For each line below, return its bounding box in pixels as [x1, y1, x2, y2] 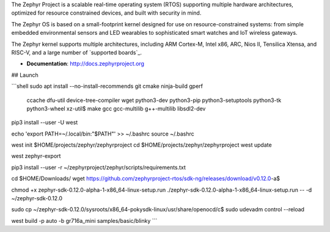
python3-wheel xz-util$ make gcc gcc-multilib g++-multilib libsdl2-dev [26, 104, 206, 112]
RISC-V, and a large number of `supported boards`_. [11, 49, 142, 56]
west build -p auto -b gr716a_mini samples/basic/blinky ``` [11, 217, 158, 224]
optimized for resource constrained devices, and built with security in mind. [11, 9, 202, 16]
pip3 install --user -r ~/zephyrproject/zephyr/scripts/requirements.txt [11, 164, 186, 171]
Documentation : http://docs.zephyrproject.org [26, 60, 145, 67]
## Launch [11, 71, 39, 79]
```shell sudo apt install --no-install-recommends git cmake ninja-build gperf [11, 82, 203, 90]
